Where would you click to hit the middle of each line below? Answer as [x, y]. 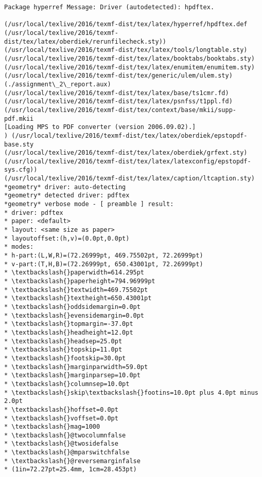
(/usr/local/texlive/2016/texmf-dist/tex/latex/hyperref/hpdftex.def [126, 24]
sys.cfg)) [21, 170]
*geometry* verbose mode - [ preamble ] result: [89, 204]
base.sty [19, 144]
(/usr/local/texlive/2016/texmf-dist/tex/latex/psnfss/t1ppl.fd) [118, 102]
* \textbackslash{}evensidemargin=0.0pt [74, 315]
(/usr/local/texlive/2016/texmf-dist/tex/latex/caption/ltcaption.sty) [129, 179]
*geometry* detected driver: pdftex [67, 196]
